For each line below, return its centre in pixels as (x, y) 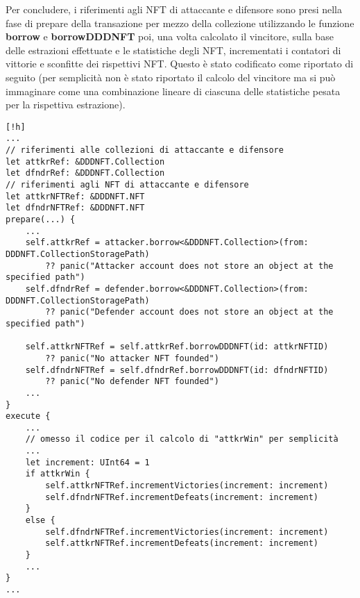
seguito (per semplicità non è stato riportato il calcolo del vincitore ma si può (171, 77)
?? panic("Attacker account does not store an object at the (189, 266)
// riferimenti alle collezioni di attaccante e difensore (145, 150)
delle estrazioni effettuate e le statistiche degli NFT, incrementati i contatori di (173, 50)
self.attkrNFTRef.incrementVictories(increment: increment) (187, 486)
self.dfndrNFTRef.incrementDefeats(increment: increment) (182, 497)
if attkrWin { (58, 474)
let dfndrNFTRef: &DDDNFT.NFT (75, 208)
